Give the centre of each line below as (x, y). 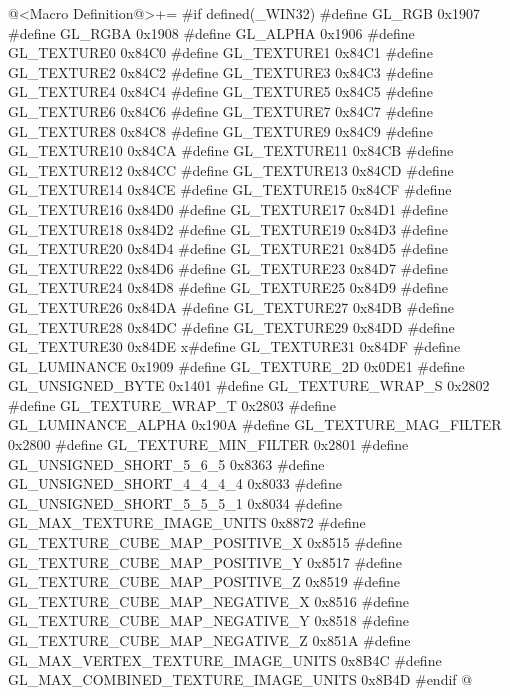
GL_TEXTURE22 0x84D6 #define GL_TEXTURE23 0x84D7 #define (228, 267)
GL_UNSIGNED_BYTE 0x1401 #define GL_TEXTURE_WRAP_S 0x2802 (249, 385)
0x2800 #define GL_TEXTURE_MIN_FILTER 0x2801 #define (208, 444)
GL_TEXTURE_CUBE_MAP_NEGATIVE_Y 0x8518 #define (208, 620)
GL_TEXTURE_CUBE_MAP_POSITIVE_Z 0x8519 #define (204, 581)
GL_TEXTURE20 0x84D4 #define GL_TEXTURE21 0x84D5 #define (228, 248)
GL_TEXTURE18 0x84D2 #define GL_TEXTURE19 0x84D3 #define (228, 228)
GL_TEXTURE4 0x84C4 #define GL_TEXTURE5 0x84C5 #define (220, 91)
